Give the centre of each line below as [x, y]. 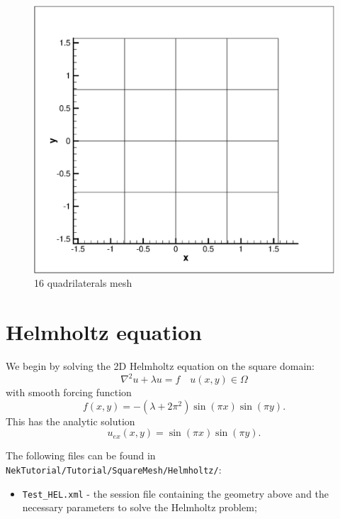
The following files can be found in [81, 455]
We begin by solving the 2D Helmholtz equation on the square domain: [160, 366]
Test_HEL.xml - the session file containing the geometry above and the [176, 493]
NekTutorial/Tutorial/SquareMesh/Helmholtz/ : [114, 469]
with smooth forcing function [69, 392]
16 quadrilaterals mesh [83, 283]
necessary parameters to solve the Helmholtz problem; [140, 507]
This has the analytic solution [70, 421]
